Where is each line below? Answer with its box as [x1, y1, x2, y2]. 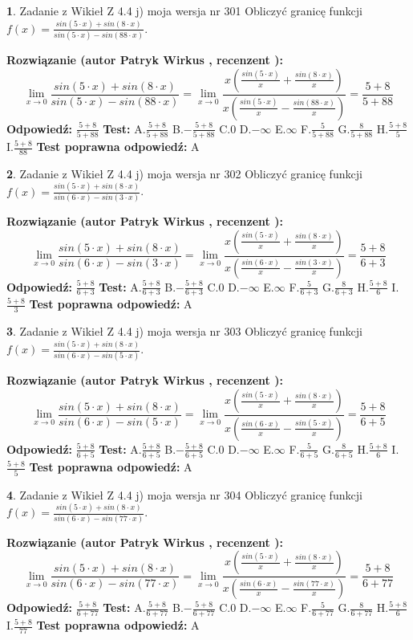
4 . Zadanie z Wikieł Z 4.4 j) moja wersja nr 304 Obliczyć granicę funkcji [6, 486, 362, 503]
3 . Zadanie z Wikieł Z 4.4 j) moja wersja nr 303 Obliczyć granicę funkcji [6, 323, 362, 340]
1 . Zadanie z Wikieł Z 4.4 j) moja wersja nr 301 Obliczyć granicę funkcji [6, 2, 362, 18]
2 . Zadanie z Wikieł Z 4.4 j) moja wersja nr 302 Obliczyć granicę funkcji [6, 165, 362, 181]
